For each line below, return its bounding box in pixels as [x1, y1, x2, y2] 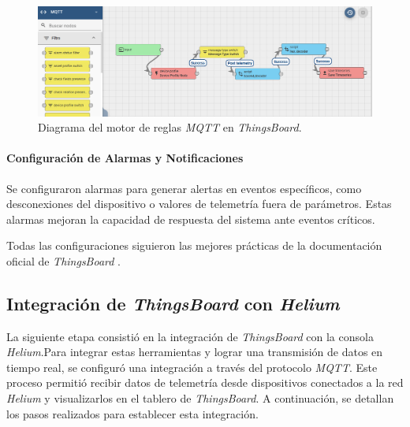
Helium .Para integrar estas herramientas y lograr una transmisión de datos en [6, 343, 383, 360]
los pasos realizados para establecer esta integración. [6, 405, 259, 421]
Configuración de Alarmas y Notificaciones [6, 150, 244, 166]
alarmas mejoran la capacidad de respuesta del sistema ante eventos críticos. [6, 210, 375, 227]
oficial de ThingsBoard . [6, 252, 121, 269]
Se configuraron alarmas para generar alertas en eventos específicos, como [6, 180, 362, 196]
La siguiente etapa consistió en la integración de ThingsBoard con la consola [6, 328, 374, 344]
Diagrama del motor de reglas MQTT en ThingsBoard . [38, 119, 302, 136]
